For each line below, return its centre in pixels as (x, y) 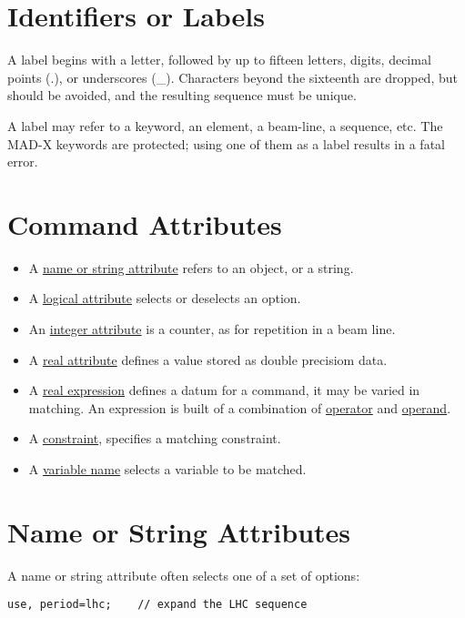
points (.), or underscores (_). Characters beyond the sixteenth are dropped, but (232, 77)
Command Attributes (145, 223)
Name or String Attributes (179, 531)
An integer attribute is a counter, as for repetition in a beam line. (212, 329)
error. (23, 162)
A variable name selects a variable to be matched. (167, 468)
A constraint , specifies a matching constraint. (155, 438)
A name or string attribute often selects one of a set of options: (184, 575)
